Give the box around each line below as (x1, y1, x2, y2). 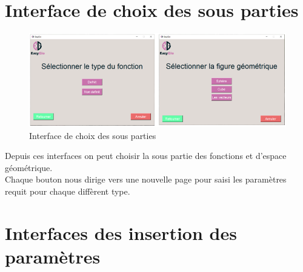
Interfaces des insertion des (5, 220, 237, 245)
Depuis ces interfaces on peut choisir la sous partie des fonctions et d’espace (5, 149, 287, 162)
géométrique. (5, 161, 53, 173)
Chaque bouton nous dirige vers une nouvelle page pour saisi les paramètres (5, 173, 287, 186)
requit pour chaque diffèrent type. (5, 185, 130, 198)
